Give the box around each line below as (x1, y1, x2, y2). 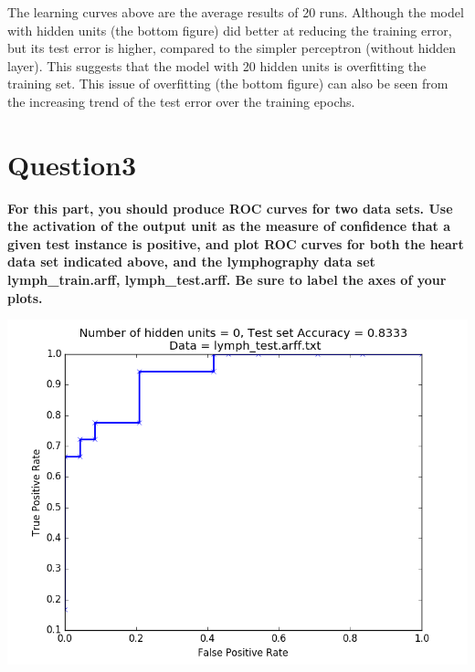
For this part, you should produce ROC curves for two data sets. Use (7, 198, 453, 217)
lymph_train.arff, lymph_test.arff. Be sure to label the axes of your (7, 270, 447, 289)
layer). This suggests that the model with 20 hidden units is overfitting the (7, 56, 427, 75)
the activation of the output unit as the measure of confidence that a (7, 216, 451, 236)
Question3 (7, 145, 137, 183)
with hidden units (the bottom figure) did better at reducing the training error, (7, 20, 452, 39)
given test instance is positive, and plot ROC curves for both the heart (7, 234, 464, 253)
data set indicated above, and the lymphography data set (7, 252, 375, 271)
